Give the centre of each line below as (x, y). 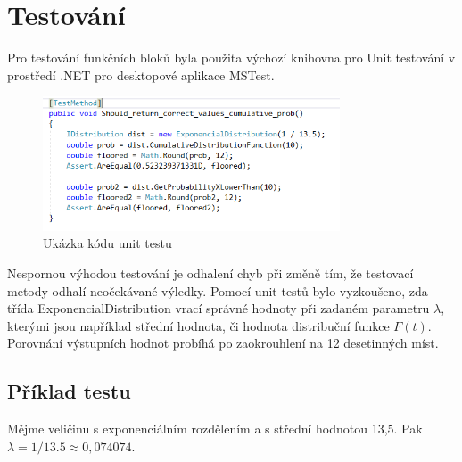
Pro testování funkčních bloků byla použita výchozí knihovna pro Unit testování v (231, 58)
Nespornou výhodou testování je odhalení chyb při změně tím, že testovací (210, 273)
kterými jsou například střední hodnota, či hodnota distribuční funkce (198, 325)
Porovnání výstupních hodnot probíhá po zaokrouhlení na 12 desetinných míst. (223, 343)
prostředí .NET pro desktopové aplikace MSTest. (141, 74)
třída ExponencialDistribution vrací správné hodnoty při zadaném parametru (219, 308)
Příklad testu (69, 391)
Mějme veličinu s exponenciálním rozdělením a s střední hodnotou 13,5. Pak (215, 429)
